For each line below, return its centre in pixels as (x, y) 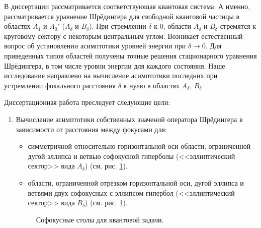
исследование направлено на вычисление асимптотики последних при (111, 75)
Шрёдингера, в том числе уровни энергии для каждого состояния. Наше (115, 65)
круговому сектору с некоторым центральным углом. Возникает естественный (123, 36)
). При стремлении (118, 26)
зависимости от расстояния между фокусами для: (91, 129)
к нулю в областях (151, 85)
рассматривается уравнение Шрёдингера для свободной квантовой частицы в (122, 16)
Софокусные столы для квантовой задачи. (100, 219)
